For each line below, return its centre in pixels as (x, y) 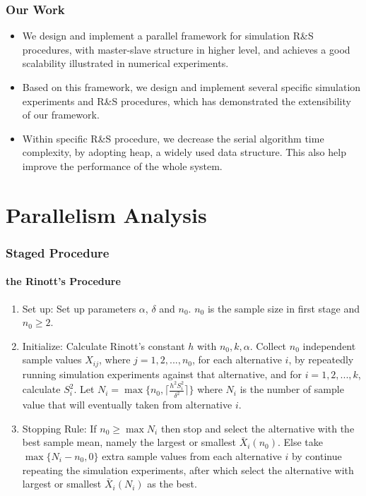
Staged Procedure (58, 252)
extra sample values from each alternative (192, 455)
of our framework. (61, 115)
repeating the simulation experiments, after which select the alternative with (188, 470)
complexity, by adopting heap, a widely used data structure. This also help (184, 152)
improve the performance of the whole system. (122, 165)
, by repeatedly (321, 359)
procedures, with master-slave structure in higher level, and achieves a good (186, 49)
